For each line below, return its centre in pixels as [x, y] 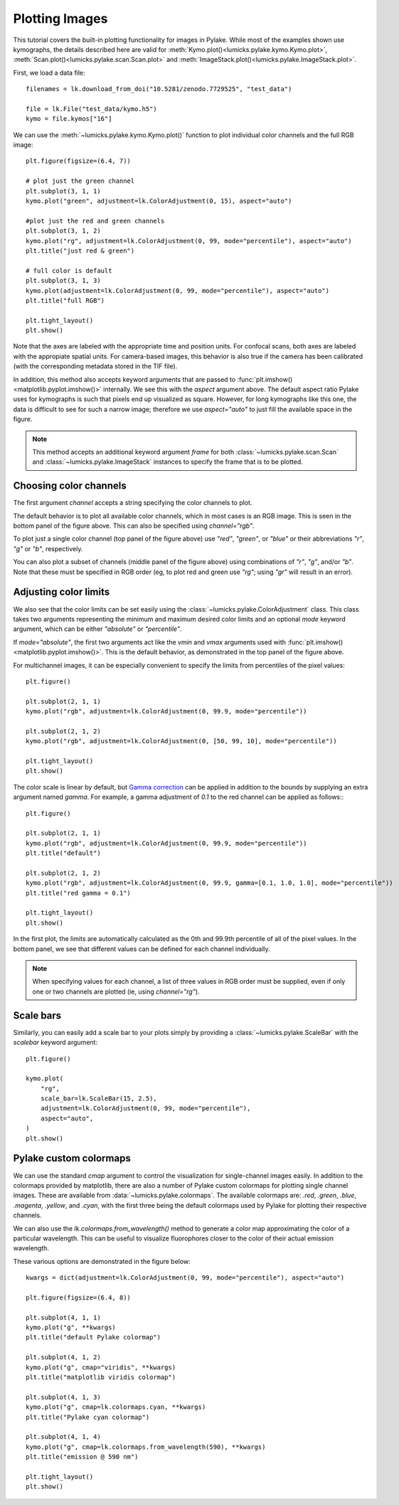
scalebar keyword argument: [55, 1043]
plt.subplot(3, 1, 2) [63, 231]
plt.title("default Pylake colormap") [94, 1338]
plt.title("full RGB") [65, 300]
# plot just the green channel [80, 181]
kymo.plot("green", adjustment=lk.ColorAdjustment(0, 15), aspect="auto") [159, 201]
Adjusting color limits [62, 592]
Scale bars [37, 1015]
